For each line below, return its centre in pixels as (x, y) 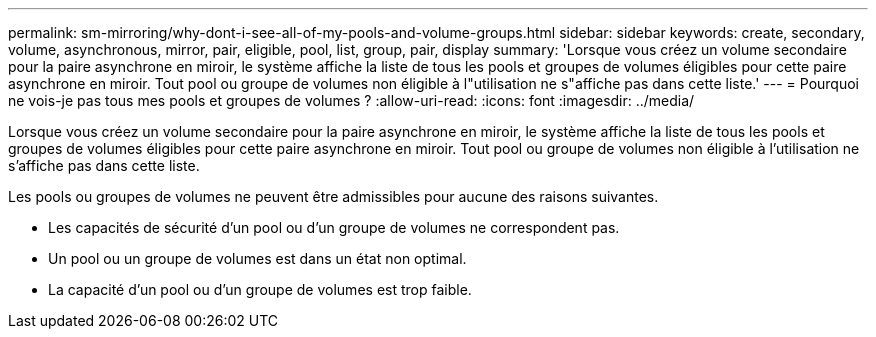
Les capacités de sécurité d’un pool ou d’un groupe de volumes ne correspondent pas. (334, 227)
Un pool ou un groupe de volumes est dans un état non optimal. (257, 258)
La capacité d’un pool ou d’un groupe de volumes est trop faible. (260, 289)
